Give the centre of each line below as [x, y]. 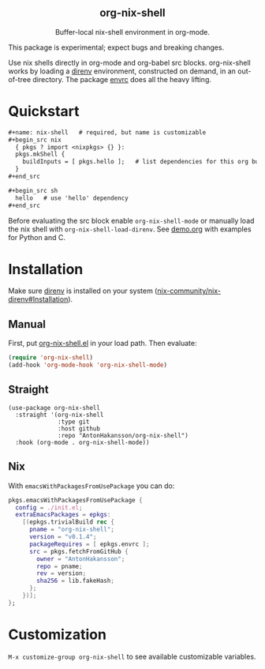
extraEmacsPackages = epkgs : [63, 515]
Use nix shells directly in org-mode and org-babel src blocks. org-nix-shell [129, 62]
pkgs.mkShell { [40, 154]
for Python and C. [37, 237]
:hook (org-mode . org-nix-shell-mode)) [82, 442]
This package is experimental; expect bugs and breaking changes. [116, 47]
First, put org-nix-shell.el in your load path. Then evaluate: [103, 344]
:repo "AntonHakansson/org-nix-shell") [123, 435]
